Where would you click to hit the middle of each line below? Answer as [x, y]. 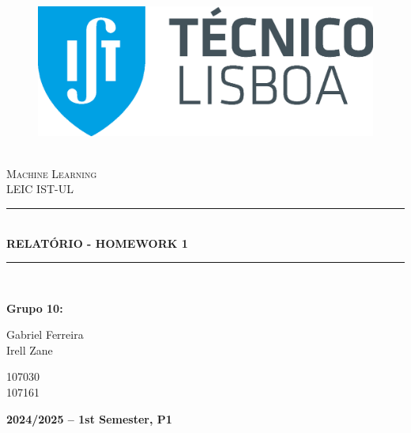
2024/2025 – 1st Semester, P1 [89, 418]
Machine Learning [52, 173]
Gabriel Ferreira [45, 334]
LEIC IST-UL [40, 189]
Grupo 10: [35, 308]
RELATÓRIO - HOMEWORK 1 [97, 243]
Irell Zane [30, 349]
